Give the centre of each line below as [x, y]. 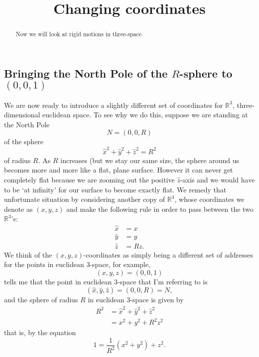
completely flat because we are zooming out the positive [89, 179]
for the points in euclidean [44, 264]
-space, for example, [120, 264]
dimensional [22, 115]
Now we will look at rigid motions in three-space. [79, 34]
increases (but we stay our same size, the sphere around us [150, 160]
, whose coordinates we [209, 199]
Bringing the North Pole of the [86, 73]
